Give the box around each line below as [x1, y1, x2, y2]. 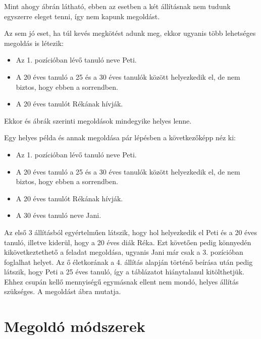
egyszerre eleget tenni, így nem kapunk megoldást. [4, 11, 160, 21]
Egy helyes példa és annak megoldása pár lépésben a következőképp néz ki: [4, 132, 236, 143]
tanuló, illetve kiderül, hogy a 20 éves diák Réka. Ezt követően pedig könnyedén [4, 237, 251, 247]
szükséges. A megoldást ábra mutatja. [4, 286, 121, 297]
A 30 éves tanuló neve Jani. [16, 210, 101, 220]
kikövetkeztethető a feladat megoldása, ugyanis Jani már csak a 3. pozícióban [4, 247, 243, 257]
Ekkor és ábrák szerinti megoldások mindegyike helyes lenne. [4, 115, 192, 126]
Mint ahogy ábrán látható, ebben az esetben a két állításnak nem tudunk [4, 1, 231, 11]
